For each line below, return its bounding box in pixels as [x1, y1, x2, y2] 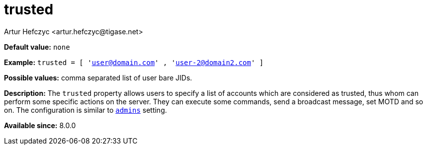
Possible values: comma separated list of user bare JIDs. [4, 73, 192, 82]
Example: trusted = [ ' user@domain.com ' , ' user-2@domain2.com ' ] [4, 58, 264, 67]
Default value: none [4, 42, 70, 51]
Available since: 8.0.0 [4, 121, 76, 130]
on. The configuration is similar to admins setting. [4, 105, 167, 114]
